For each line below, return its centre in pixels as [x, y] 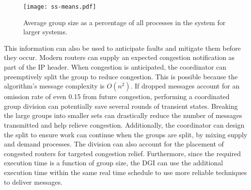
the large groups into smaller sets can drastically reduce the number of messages [123, 115]
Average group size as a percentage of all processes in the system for [125, 22]
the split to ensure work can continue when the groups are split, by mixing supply [126, 134]
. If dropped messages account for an [185, 86]
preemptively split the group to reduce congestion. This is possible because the [121, 76]
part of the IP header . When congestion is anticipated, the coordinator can [115, 67]
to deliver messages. [33, 182]
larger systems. [45, 32]
